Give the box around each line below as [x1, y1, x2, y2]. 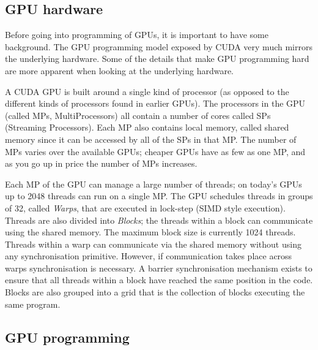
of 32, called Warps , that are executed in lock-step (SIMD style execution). [5, 201, 286, 214]
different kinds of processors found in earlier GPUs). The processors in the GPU [5, 97, 306, 110]
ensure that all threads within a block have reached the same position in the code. [5, 273, 313, 286]
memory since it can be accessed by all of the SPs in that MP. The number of [5, 132, 297, 145]
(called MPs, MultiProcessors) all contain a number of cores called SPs [5, 108, 271, 121]
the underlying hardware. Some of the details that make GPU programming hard [5, 52, 309, 65]
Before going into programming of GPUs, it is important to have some [5, 28, 268, 41]
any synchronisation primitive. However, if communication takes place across [5, 249, 292, 262]
